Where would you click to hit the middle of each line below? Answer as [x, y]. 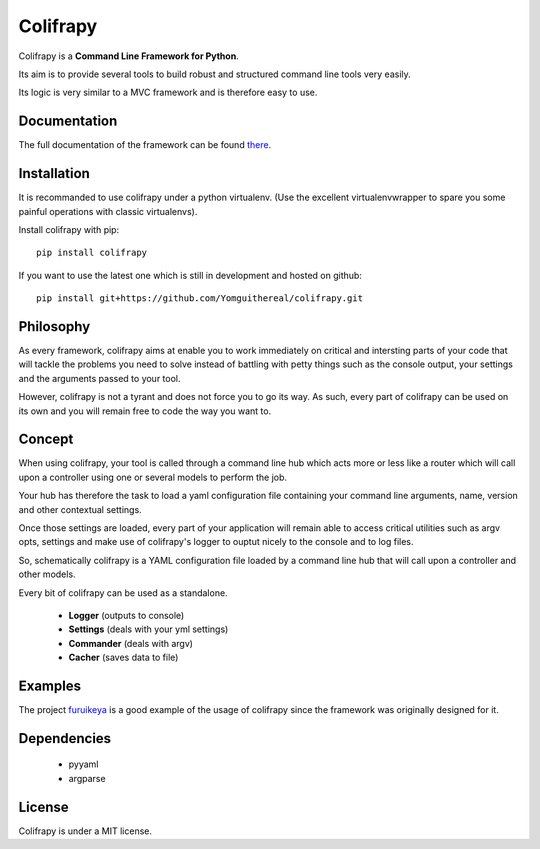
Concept [46, 439]
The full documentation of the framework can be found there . [145, 145]
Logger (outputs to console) [126, 615]
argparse [87, 778]
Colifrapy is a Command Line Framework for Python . [128, 56]
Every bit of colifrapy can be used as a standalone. [123, 592]
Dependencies [65, 738]
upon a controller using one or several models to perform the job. [153, 477]
